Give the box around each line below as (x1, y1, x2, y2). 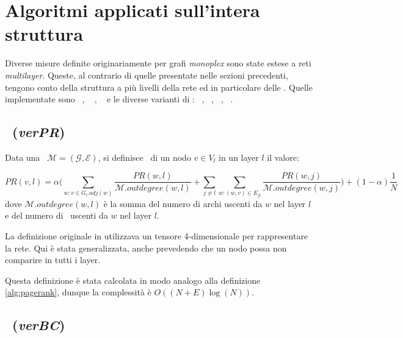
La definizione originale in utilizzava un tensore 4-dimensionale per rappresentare (5, 230, 308, 242)
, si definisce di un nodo (98, 150, 191, 163)
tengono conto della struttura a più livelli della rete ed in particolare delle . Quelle (5, 80, 313, 93)
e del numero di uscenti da (5, 209, 108, 222)
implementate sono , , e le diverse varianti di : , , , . (5, 93, 233, 105)
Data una (5, 150, 40, 163)
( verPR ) (12, 122, 65, 141)
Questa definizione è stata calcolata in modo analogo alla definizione (5, 273, 261, 286)
